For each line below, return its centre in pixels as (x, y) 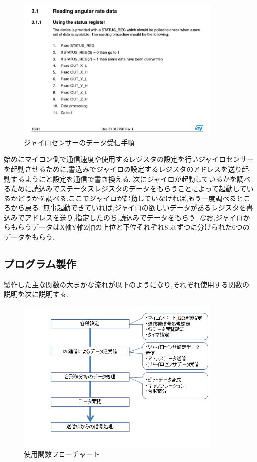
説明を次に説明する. (36, 294)
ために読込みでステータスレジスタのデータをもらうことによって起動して (128, 188)
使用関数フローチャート (62, 454)
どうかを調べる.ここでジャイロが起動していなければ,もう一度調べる (127, 198)
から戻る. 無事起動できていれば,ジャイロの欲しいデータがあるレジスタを (128, 208)
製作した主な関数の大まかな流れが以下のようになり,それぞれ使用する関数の (127, 284)
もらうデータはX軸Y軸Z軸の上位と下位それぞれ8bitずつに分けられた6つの (130, 227)
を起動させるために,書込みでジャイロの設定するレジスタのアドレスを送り (123, 168)
